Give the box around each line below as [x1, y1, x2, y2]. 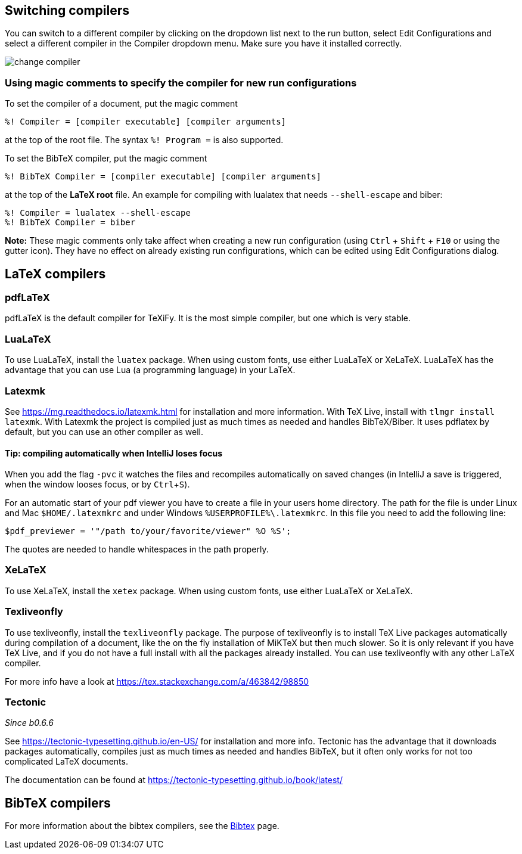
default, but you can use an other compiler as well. [5, 426, 203, 437]
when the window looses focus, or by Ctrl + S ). [5, 479, 190, 490]
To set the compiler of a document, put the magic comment [5, 98, 238, 109]
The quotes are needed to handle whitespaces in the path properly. [5, 544, 269, 555]
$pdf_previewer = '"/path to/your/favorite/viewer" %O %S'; [5, 526, 291, 536]
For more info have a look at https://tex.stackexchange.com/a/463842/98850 [5, 676, 309, 687]
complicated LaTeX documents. [5, 756, 128, 767]
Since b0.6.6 [5, 718, 54, 728]
